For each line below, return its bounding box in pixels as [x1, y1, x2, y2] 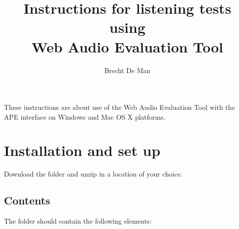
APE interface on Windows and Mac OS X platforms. [4, 111, 166, 122]
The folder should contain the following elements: [4, 216, 152, 226]
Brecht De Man [104, 65, 151, 75]
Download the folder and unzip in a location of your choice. [4, 169, 183, 179]
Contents [4, 193, 50, 208]
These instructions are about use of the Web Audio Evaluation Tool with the [4, 102, 235, 112]
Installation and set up [4, 140, 161, 160]
